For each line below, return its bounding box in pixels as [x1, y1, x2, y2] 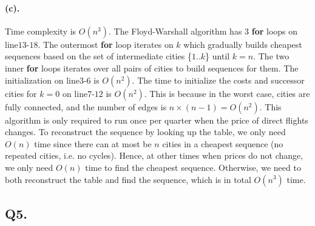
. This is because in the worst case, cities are [144, 87, 310, 99]
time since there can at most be [34, 137, 152, 150]
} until [205, 50, 230, 62]
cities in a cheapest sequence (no [162, 137, 283, 150]
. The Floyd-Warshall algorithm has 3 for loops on [109, 24, 298, 37]
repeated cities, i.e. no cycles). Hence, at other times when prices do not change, [5, 149, 303, 162]
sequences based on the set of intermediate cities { [5, 50, 192, 62]
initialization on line [5, 73, 80, 86]
